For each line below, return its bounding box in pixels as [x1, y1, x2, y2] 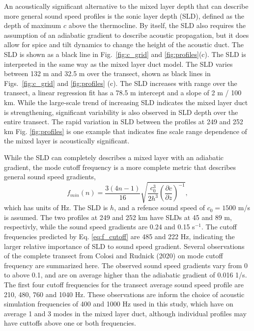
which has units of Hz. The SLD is [4, 202, 108, 213]
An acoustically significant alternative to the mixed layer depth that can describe [4, 1, 249, 11]
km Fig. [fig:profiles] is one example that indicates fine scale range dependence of [4, 126, 247, 136]
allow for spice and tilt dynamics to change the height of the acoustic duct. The [4, 39, 244, 50]
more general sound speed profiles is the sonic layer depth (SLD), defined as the [4, 10, 245, 21]
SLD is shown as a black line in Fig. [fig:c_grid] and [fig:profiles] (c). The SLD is [4, 49, 246, 59]
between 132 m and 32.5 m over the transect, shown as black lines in [4, 68, 211, 79]
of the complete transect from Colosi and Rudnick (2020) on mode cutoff [4, 250, 223, 261]
